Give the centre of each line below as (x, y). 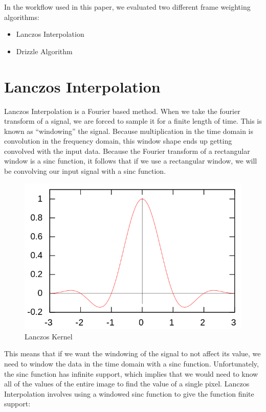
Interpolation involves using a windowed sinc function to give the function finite (129, 393)
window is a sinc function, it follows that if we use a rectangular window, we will (131, 161)
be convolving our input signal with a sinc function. (85, 171)
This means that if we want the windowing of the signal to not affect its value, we (132, 353)
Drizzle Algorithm (44, 51)
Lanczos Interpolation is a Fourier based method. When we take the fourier (122, 111)
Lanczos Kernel (49, 336)
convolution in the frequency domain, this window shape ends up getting (118, 141)
